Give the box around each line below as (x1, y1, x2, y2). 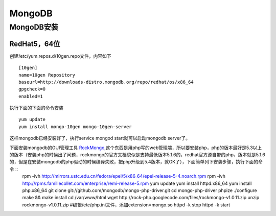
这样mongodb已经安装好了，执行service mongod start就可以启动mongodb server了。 (9, 135, 190, 141)
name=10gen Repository (18, 72, 76, 78)
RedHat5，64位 (9, 39, 60, 48)
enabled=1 (18, 93, 43, 99)
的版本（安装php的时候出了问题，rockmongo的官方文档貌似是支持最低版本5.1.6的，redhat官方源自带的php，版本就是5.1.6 (9, 152, 265, 158)
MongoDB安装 (9, 22, 59, 32)
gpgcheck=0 (18, 86, 46, 92)
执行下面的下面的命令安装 (9, 105, 63, 111)
